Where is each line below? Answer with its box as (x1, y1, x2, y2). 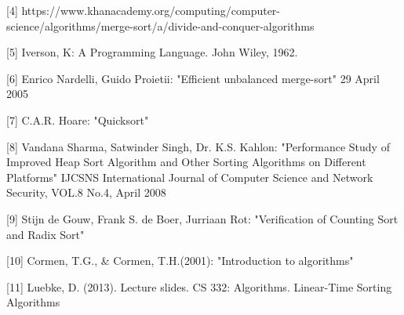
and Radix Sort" (6, 226, 85, 242)
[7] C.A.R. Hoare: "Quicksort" (6, 111, 149, 128)
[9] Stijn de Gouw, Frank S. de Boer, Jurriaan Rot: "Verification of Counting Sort (6, 210, 399, 226)
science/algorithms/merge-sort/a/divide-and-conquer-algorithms (6, 17, 315, 34)
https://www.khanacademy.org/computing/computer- (21, 2, 281, 18)
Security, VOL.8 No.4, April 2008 (6, 184, 166, 201)
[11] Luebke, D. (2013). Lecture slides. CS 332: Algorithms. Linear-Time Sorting (6, 278, 392, 295)
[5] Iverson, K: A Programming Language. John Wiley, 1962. (6, 44, 298, 60)
